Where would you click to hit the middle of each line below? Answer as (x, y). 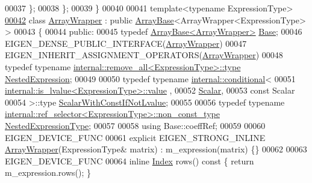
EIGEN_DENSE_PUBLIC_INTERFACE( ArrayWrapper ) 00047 (126, 43)
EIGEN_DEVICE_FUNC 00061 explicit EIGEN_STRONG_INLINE (135, 137)
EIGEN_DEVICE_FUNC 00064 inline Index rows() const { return (129, 160)
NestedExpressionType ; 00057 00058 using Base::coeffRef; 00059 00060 (135, 125)
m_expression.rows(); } (48, 172)
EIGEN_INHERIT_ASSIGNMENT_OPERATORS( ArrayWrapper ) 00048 (144, 55)
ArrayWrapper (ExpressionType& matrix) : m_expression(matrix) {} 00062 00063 (156, 149)
